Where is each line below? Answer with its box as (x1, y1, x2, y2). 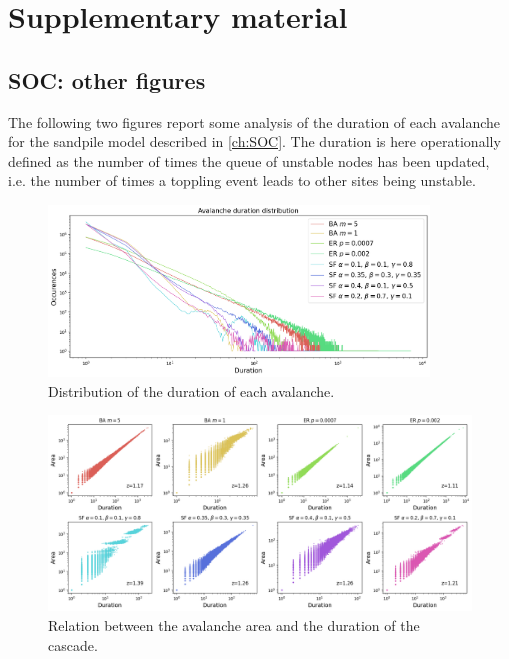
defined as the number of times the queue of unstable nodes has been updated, (8, 150, 490, 171)
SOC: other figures (8, 64, 206, 95)
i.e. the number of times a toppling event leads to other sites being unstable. (8, 170, 476, 191)
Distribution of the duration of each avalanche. (48, 380, 335, 401)
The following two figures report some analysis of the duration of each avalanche (8, 111, 500, 132)
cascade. (48, 634, 98, 655)
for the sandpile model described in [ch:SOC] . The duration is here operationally (8, 131, 501, 152)
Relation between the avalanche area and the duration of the (48, 614, 420, 635)
